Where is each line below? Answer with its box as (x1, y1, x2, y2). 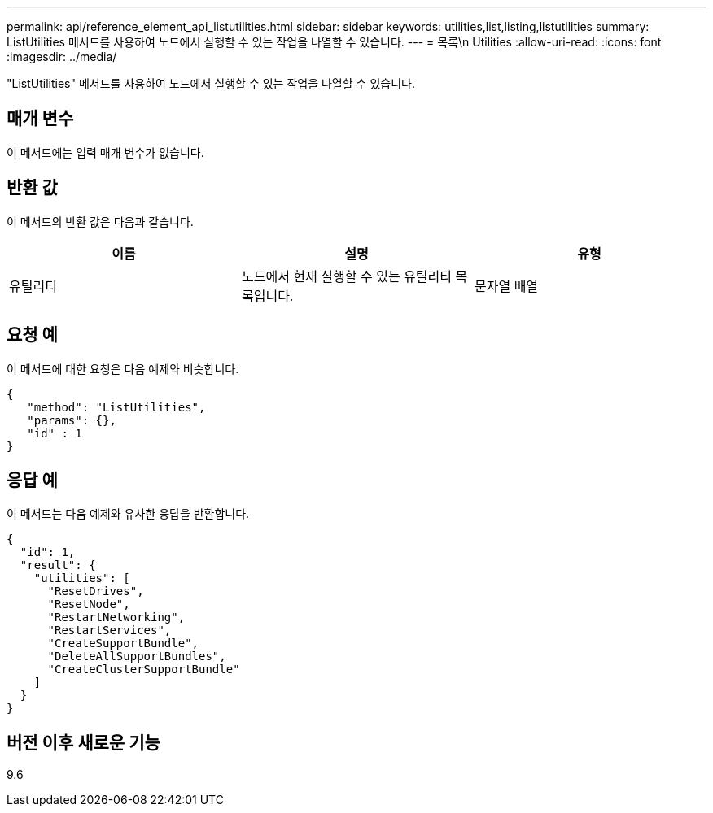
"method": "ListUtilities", (27, 400, 206, 414)
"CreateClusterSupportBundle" (47, 663, 240, 676)
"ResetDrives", (47, 585, 144, 598)
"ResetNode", (47, 598, 130, 611)
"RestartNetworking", (47, 611, 186, 624)
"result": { (20, 559, 96, 572)
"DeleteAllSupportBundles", (47, 650, 226, 663)
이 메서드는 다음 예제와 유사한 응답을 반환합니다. (7, 506, 250, 521)
